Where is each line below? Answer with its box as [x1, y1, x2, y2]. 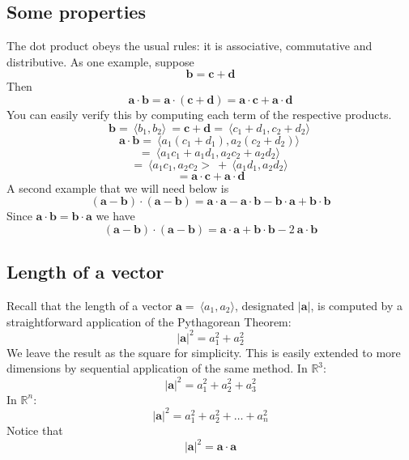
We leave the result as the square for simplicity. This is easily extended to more [6, 343, 401, 360]
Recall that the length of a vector [6, 296, 173, 313]
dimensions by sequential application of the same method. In [6, 360, 308, 377]
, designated [234, 296, 295, 313]
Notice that [6, 421, 63, 438]
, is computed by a [310, 296, 403, 313]
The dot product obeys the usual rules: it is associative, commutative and [6, 37, 373, 54]
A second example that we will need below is [6, 179, 229, 196]
